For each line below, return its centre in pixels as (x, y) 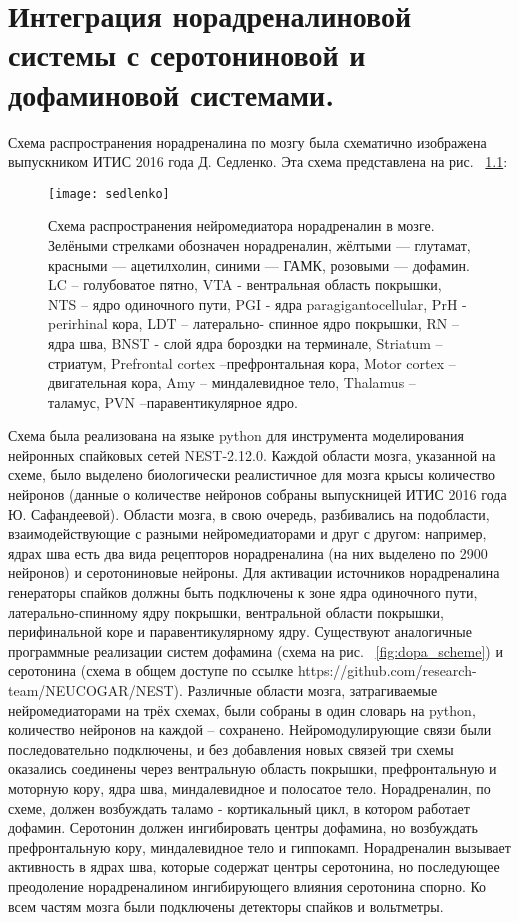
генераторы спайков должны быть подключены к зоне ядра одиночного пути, (243, 592)
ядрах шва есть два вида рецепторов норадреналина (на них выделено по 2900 (248, 552)
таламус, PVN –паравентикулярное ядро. (173, 401)
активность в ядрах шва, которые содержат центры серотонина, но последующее (254, 866)
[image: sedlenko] (109, 193)
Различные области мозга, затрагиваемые (312, 690)
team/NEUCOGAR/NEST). (95, 690)
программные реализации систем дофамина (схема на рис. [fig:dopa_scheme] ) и (255, 650)
